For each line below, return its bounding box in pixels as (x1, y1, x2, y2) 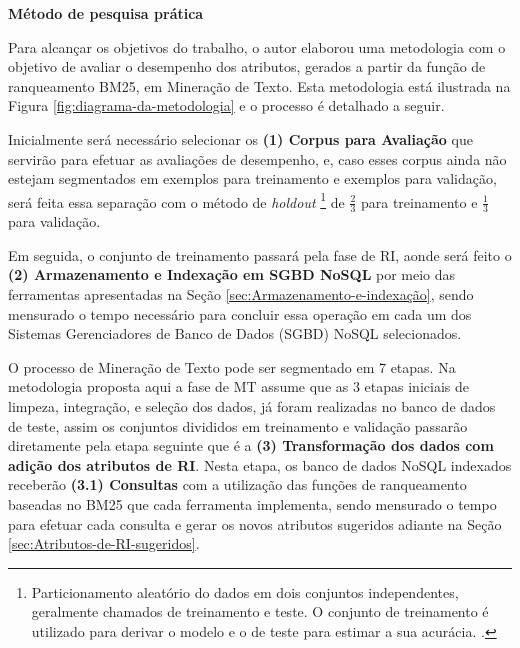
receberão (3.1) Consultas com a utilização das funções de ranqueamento (8, 474, 467, 495)
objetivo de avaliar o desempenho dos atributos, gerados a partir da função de (8, 56, 486, 77)
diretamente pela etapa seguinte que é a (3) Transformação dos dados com (8, 435, 494, 456)
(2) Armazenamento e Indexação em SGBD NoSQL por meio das (8, 264, 456, 285)
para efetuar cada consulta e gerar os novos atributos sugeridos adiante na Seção (8, 513, 502, 534)
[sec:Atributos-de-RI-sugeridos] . (8, 533, 200, 554)
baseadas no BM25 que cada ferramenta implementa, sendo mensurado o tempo (8, 493, 497, 514)
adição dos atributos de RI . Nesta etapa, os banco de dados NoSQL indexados (8, 454, 512, 475)
